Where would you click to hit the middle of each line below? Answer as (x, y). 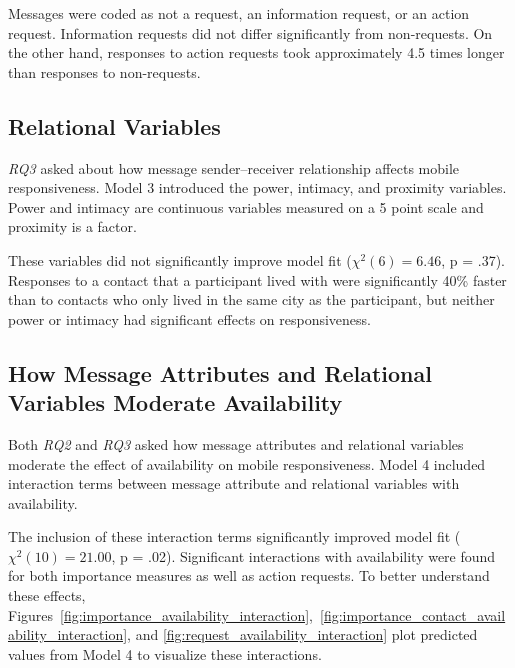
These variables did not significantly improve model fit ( (180, 259)
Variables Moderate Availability (175, 402)
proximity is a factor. (72, 226)
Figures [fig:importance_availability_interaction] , (160, 614)
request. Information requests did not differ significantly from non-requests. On (250, 32)
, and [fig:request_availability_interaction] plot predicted (302, 634)
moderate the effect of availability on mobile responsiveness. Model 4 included (247, 463)
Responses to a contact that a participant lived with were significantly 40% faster (257, 279)
